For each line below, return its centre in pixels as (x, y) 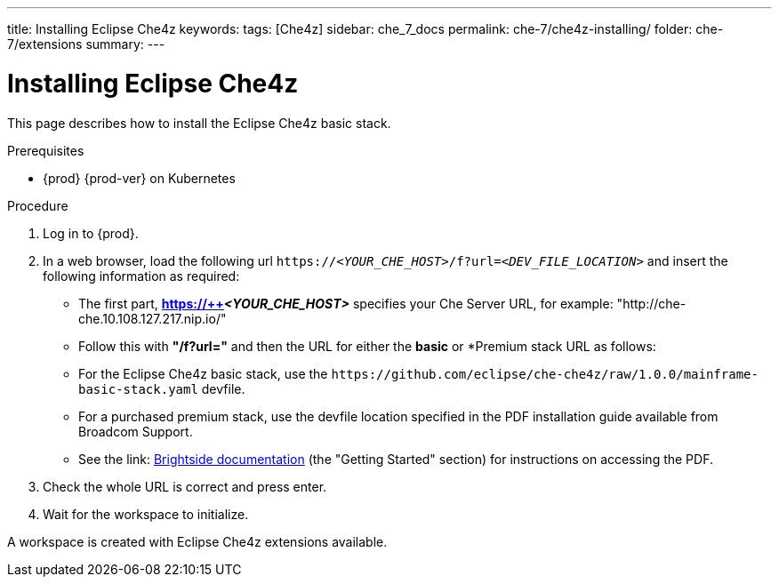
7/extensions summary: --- (86, 44)
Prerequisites (46, 150)
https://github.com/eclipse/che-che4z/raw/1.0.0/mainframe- (545, 374)
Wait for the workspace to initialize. (146, 514)
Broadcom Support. (136, 431)
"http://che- (651, 303)
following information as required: (141, 276)
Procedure (38, 205)
